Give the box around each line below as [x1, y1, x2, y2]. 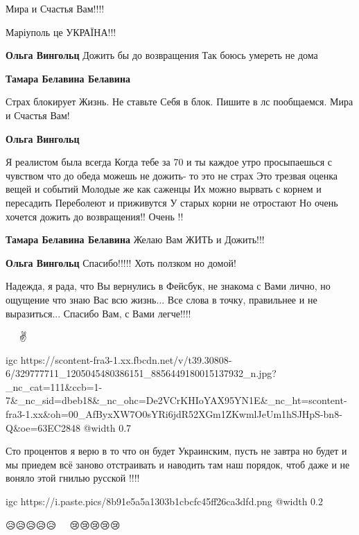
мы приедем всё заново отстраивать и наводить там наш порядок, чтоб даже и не [6, 457, 350, 471]
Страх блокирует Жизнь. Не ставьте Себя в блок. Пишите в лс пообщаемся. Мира [6, 94, 353, 109]
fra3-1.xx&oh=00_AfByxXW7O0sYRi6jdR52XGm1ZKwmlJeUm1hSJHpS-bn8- [6, 407, 342, 421]
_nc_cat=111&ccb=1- [6, 379, 103, 394]
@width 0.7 [83, 420, 132, 435]
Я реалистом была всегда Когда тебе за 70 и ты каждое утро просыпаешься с [6, 155, 333, 169]
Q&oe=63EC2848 [6, 420, 80, 435]
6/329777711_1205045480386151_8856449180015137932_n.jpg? [6, 366, 277, 380]
